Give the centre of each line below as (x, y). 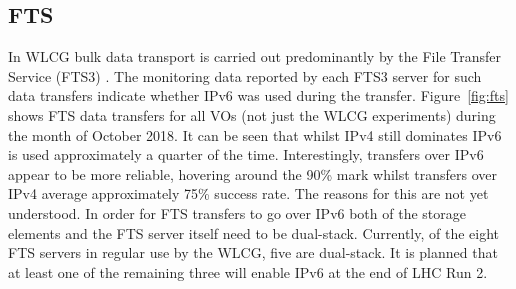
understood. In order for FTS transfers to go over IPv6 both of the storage (237, 212)
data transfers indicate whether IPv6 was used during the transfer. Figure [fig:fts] (258, 95)
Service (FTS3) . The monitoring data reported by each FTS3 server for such (245, 75)
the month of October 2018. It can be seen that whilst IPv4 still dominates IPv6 (255, 134)
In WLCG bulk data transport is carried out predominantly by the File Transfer (254, 56)
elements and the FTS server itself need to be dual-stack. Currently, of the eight (254, 232)
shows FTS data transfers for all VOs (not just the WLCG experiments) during (252, 114)
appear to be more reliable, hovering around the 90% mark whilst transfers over (253, 173)
